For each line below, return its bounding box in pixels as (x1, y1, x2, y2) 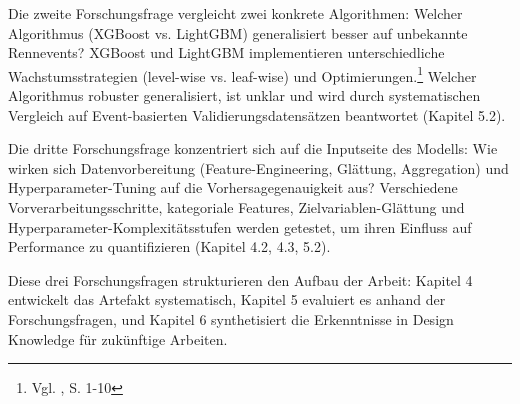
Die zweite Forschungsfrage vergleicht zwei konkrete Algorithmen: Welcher (8, 3, 463, 23)
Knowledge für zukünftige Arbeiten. (8, 328, 228, 349)
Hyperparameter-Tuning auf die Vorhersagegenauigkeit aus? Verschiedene (8, 177, 458, 198)
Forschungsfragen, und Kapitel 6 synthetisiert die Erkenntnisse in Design (8, 308, 454, 329)
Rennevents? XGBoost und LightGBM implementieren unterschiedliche (8, 42, 445, 63)
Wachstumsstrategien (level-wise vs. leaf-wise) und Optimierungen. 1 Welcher (8, 62, 477, 86)
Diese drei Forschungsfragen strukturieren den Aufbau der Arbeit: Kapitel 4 (8, 269, 473, 290)
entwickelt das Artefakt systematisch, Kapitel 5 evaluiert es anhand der (8, 289, 446, 310)
